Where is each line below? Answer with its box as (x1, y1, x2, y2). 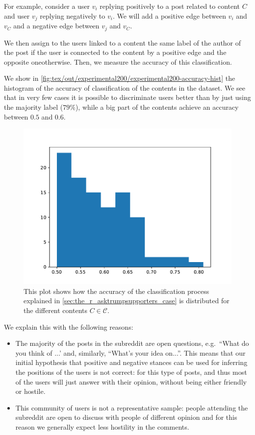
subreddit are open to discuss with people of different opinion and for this (15, 412, 237, 422)
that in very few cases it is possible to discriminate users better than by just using (4, 92, 251, 102)
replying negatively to (40, 10, 105, 21)
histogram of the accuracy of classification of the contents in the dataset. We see (4, 82, 246, 93)
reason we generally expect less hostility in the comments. (15, 421, 189, 432)
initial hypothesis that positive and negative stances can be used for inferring (15, 357, 248, 367)
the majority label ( (4, 102, 63, 112)
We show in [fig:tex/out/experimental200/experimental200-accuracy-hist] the (4, 73, 235, 83)
